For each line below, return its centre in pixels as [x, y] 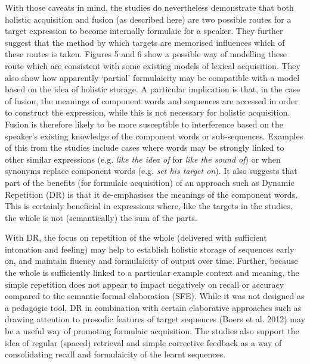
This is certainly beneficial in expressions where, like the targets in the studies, [149, 206]
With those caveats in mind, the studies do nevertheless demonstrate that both [149, 7]
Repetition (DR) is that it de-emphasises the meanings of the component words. [151, 194]
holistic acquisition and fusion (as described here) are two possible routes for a [148, 19]
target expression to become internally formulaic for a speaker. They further [144, 31]
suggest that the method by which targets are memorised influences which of [145, 42]
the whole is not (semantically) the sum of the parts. [101, 217]
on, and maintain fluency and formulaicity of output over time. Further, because [151, 261]
